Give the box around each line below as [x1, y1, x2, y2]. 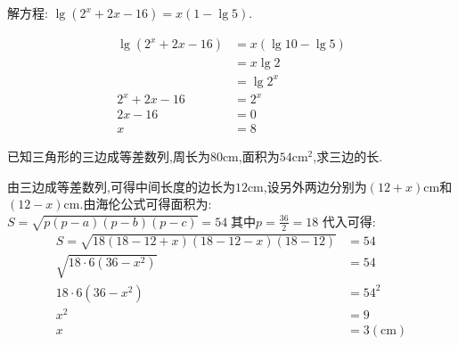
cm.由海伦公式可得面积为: [63, 194, 212, 213]
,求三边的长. [313, 147, 383, 166]
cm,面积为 [222, 147, 280, 166]
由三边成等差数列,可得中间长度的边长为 [7, 177, 235, 195]
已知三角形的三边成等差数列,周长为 [7, 147, 210, 166]
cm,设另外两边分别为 [247, 177, 367, 195]
